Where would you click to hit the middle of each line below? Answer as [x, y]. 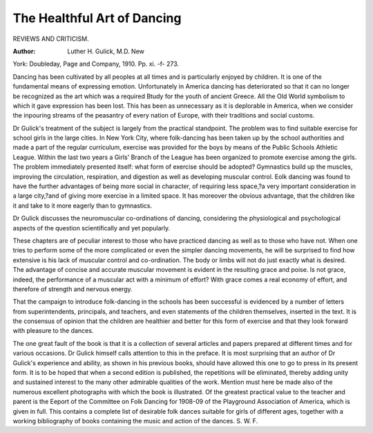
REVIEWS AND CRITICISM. [51, 39]
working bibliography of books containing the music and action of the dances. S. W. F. [135, 421]
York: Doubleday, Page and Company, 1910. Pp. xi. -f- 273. [96, 64]
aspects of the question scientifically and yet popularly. [92, 228]
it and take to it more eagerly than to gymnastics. [83, 205]
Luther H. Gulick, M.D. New [106, 51]
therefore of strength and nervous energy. [73, 289]
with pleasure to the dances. [53, 331]
